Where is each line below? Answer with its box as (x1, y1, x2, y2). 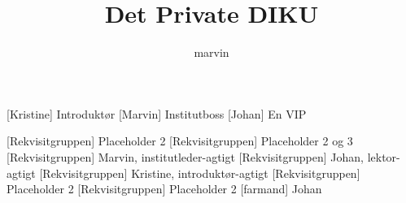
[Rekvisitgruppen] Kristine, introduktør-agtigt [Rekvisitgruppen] (39, 164, 360, 181)
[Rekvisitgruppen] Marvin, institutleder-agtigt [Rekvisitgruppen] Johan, (7, 148, 364, 165)
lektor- (367, 148, 400, 165)
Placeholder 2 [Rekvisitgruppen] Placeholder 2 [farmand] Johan (7, 180, 322, 197)
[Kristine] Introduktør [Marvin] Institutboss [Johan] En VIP (7, 105, 307, 122)
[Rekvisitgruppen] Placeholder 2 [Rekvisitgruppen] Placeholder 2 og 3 (7, 132, 353, 149)
